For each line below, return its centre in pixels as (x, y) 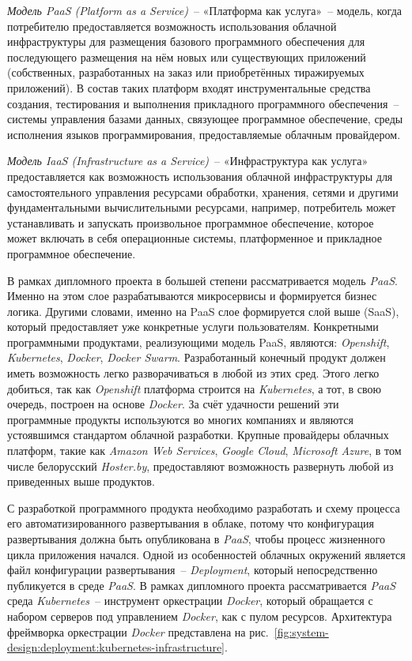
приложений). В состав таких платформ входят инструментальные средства (189, 87)
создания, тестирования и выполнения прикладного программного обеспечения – (203, 103)
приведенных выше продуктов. (81, 481)
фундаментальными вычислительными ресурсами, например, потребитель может (202, 207)
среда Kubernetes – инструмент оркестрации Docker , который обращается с (190, 601)
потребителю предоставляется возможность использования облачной (172, 26)
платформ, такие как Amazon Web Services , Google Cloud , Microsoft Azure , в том (204, 451)
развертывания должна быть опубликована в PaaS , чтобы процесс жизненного (196, 539)
